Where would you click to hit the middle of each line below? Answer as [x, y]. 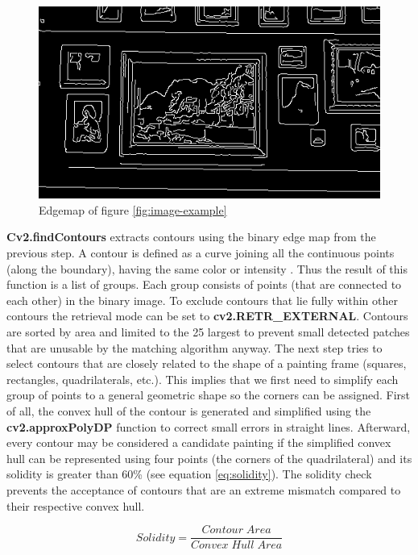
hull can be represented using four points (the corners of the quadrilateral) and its [209, 458]
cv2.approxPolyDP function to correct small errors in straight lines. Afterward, [209, 426]
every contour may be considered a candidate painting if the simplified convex [199, 442]
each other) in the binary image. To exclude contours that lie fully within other [202, 300]
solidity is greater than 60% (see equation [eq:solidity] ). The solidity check [189, 474]
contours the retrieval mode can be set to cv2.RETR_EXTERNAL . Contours [207, 316]
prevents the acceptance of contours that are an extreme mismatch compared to [204, 489]
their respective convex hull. [76, 505]
